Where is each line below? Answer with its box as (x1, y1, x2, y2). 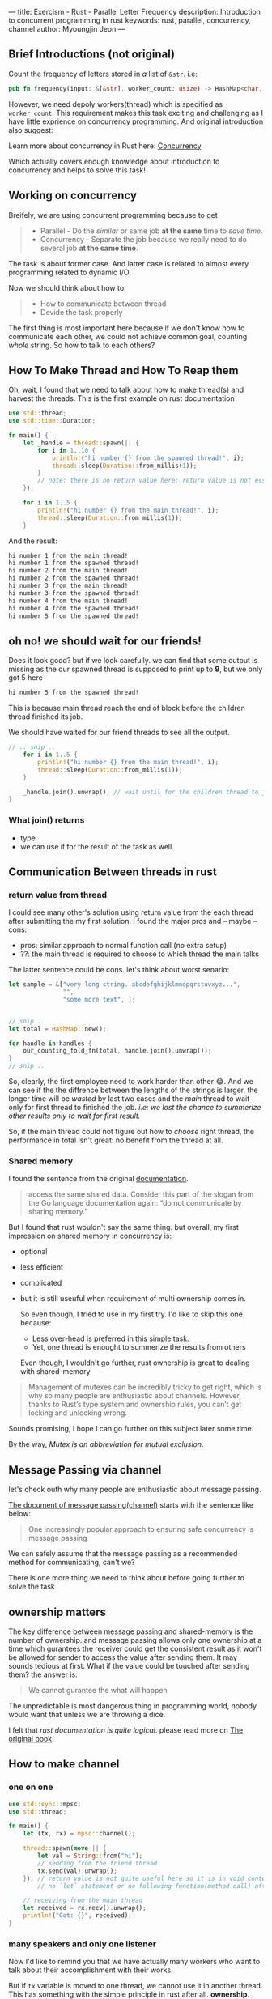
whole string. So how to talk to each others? (8, 340, 155, 350)
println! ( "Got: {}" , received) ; (23, 1912, 132, 1920)
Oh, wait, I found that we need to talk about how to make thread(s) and (8, 385, 244, 395)
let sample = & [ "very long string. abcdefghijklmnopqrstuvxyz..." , (8, 980, 241, 989)
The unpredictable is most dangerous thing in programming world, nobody (8, 1701, 257, 1711)
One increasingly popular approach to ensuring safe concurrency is (28, 1525, 254, 1534)
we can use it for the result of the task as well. (19, 841, 174, 851)
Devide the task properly (40, 307, 123, 317)
